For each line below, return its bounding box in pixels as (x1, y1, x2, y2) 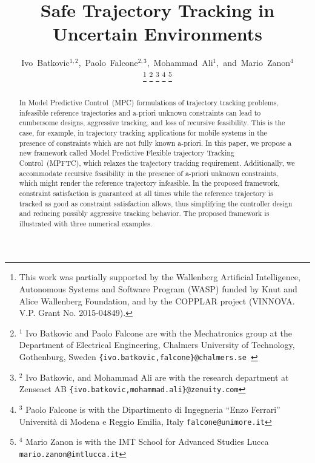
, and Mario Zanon (216, 56, 291, 69)
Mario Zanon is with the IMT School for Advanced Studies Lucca (25, 435, 269, 448)
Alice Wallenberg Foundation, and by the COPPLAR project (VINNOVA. (19, 294, 295, 307)
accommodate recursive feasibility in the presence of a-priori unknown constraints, (19, 168, 279, 178)
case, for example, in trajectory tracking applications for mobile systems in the (19, 127, 267, 137)
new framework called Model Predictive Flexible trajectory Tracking (19, 148, 234, 158)
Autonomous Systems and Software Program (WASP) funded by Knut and (19, 283, 297, 295)
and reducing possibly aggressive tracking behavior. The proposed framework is (19, 208, 270, 218)
